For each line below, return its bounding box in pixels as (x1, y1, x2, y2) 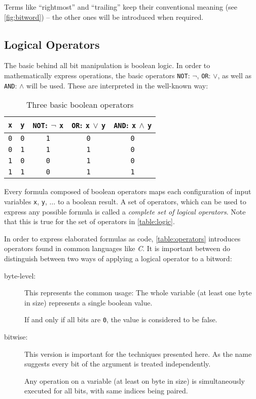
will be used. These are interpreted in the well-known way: (26, 80, 208, 90)
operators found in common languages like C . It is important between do (4, 243, 230, 254)
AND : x (114, 119, 136, 131)
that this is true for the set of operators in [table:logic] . (4, 216, 175, 227)
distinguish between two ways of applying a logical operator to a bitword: (4, 253, 232, 263)
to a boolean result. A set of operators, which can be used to (57, 196, 246, 206)
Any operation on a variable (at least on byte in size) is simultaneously (24, 375, 245, 386)
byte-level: (4, 270, 36, 281)
